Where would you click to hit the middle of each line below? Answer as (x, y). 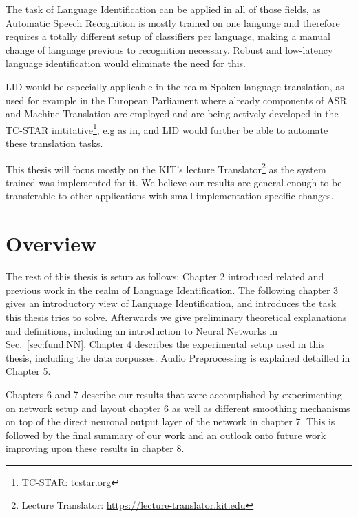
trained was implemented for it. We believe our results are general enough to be (174, 182)
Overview (51, 243)
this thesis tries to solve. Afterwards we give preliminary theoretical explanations (176, 316)
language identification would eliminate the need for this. (126, 63)
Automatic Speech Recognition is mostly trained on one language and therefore (173, 22)
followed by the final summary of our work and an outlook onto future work (166, 435)
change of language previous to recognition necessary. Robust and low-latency (169, 49)
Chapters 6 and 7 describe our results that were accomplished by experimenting (174, 394)
